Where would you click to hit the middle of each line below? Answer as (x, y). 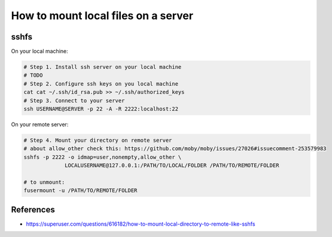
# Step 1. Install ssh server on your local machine (103, 67)
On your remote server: (40, 124)
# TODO (33, 75)
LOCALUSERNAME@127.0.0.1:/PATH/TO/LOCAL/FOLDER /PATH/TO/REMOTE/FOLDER (172, 165)
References (33, 209)
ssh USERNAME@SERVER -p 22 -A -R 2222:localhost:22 (101, 109)
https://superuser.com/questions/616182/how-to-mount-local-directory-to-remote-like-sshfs (141, 224)
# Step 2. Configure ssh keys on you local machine (101, 83)
